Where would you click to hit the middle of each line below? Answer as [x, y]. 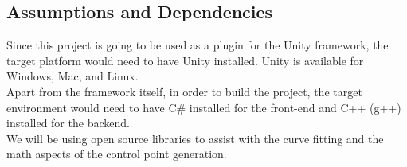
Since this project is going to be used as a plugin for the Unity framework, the [198, 45]
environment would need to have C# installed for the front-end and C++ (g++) [204, 107]
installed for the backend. [68, 123]
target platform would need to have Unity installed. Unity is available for [185, 60]
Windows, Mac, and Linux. [72, 76]
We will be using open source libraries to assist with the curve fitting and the [195, 138]
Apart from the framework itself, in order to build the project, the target [184, 91]
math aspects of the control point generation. [117, 154]
